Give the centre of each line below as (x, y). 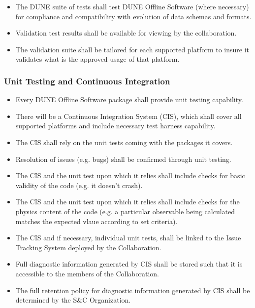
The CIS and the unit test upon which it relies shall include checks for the (127, 202)
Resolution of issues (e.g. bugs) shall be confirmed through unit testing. (123, 159)
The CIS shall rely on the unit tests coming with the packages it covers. (124, 142)
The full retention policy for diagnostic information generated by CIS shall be (133, 290)
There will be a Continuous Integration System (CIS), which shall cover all (128, 116)
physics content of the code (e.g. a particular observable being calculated (125, 211)
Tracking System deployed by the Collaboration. (88, 247)
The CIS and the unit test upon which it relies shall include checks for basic (130, 175)
